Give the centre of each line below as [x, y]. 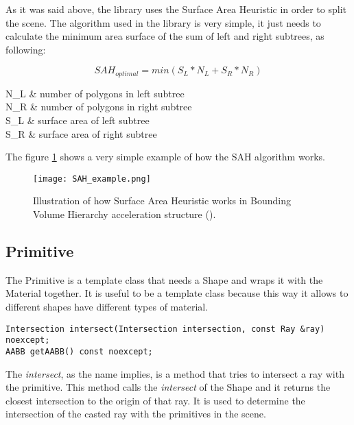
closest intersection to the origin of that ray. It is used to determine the [155, 400]
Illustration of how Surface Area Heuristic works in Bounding [162, 201]
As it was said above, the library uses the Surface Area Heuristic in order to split [176, 9]
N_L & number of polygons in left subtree [95, 93]
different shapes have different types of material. [107, 307]
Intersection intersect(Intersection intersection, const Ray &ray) [165, 329]
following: [26, 49]
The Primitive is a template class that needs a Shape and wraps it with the [164, 279]
